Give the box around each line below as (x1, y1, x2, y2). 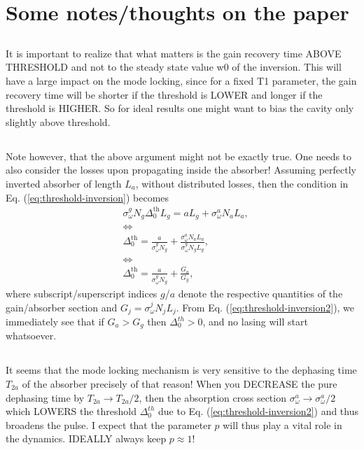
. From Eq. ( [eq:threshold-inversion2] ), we (176, 300, 355, 314)
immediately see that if (6, 314, 104, 328)
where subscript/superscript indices (6, 286, 157, 300)
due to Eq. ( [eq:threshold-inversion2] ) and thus (157, 404, 359, 419)
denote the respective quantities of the (178, 286, 343, 300)
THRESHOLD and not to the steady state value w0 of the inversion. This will (6, 59, 342, 74)
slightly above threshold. (6, 114, 111, 129)
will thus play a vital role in (223, 417, 342, 432)
